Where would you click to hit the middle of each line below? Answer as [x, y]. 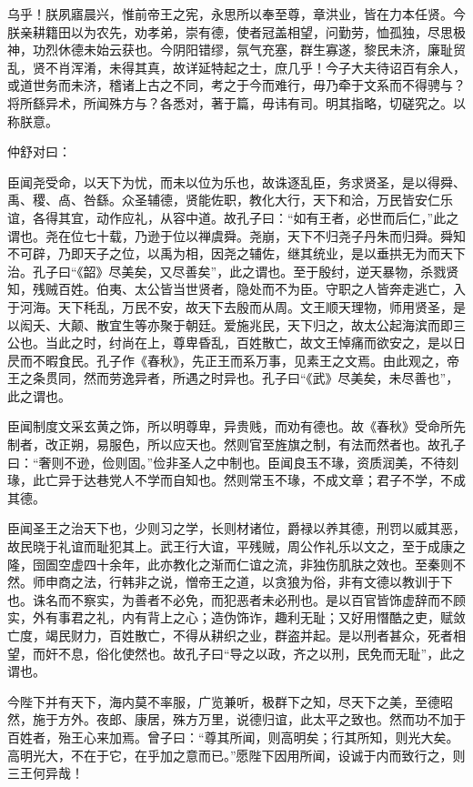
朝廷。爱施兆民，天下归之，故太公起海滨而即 [319, 324]
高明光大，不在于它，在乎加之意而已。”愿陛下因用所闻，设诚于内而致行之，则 [236, 755]
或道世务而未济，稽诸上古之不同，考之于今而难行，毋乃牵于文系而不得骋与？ [236, 85]
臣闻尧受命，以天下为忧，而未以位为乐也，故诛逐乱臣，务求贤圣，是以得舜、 [236, 182]
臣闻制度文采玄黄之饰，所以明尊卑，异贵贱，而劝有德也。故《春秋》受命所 [230, 426]
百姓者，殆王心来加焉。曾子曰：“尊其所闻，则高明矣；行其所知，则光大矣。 [233, 737]
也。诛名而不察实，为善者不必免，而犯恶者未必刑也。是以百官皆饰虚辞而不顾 [236, 599]
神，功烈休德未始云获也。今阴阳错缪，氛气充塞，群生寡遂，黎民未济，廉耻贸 [236, 50]
